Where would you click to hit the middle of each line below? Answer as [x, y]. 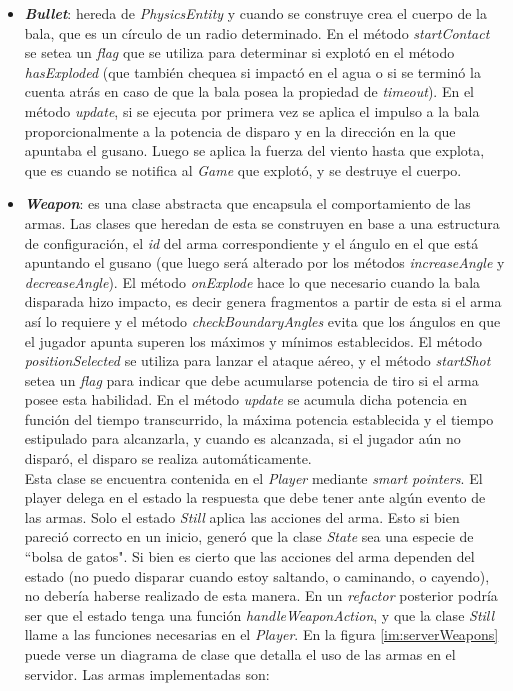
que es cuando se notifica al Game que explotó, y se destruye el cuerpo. [243, 169]
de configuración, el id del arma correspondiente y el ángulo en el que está [251, 242]
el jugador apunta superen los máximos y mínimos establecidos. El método [253, 340]
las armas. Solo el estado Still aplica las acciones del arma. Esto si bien [242, 516]
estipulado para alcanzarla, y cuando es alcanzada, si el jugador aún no [242, 438]
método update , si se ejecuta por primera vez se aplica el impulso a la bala [252, 110]
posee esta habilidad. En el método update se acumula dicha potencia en [246, 399]
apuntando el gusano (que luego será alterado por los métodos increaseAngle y [264, 262]
